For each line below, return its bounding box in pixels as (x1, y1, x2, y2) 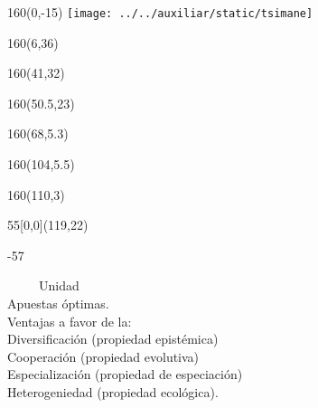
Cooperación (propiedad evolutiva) (7, 346, 200, 365)
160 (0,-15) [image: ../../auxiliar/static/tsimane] (7, 3, 313, 21)
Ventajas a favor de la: (7, 311, 132, 330)
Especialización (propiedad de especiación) (7, 365, 243, 384)
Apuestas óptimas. (7, 294, 109, 312)
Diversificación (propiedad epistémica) (7, 329, 219, 348)
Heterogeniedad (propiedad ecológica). (7, 382, 219, 401)
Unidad (38, 276, 79, 295)
